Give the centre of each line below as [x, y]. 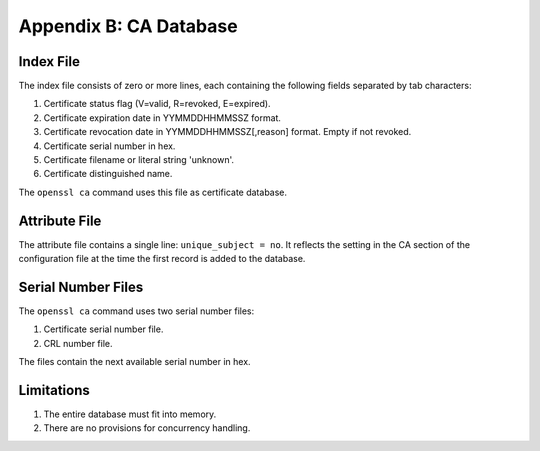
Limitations [54, 390]
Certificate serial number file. [103, 329]
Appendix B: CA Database [128, 26]
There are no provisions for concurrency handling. [147, 428]
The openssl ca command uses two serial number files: [136, 311]
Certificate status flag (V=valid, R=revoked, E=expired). [157, 104]
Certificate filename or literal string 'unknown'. [139, 160]
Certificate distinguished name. [108, 174]
